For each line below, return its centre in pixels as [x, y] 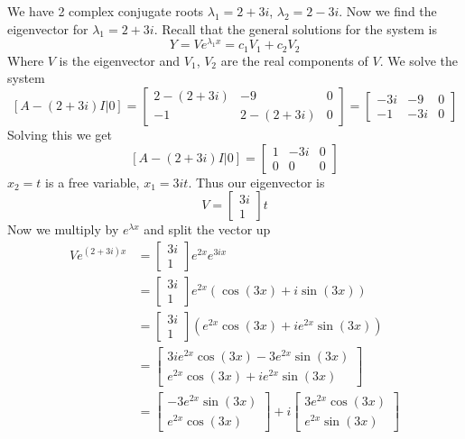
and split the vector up [207, 229]
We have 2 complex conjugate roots [106, 11]
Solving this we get [60, 134]
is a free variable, [93, 182]
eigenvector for [48, 28]
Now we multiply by [63, 229]
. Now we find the [388, 11]
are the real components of [294, 60]
